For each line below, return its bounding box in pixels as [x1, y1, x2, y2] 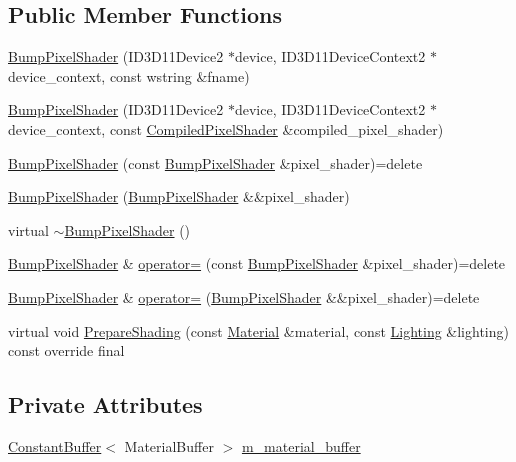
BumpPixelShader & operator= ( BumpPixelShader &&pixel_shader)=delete [8, 286, 480, 307]
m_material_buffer [241, 435, 361, 456]
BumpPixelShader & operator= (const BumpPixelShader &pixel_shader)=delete [8, 253, 506, 274]
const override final [8, 340, 125, 361]
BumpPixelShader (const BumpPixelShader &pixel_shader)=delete [8, 152, 423, 173]
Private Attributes [8, 389, 203, 420]
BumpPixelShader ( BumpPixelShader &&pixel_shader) [8, 186, 350, 207]
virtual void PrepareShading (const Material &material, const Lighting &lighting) [8, 320, 509, 341]
